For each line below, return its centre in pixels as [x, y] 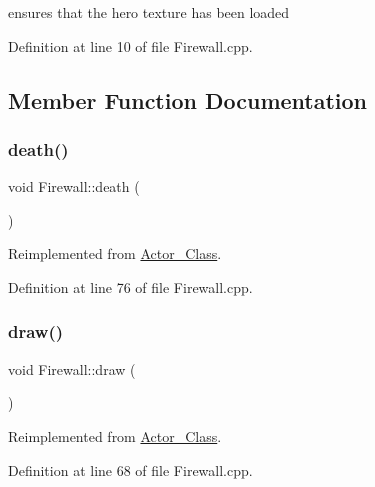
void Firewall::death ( [74, 186]
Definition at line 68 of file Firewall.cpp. [130, 469]
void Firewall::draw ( [72, 368]
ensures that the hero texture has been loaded [149, 12]
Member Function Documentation [188, 99]
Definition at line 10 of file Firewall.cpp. [130, 45]
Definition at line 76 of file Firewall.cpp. [130, 286]
